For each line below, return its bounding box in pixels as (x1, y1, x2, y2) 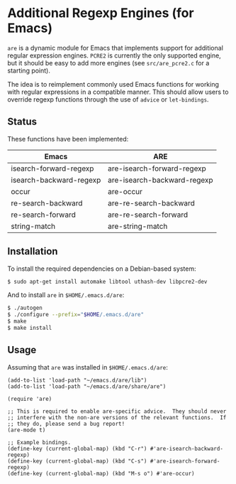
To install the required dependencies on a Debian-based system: (7, 264, 196, 273)
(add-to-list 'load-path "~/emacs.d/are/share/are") (7, 382, 167, 390)
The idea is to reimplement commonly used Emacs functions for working (7, 80, 220, 88)
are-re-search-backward (107, 198, 195, 208)
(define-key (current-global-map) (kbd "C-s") (7, 457, 147, 465)
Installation (7, 245, 58, 257)
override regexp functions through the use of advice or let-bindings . (7, 95, 209, 104)
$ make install (7, 325, 52, 332)
